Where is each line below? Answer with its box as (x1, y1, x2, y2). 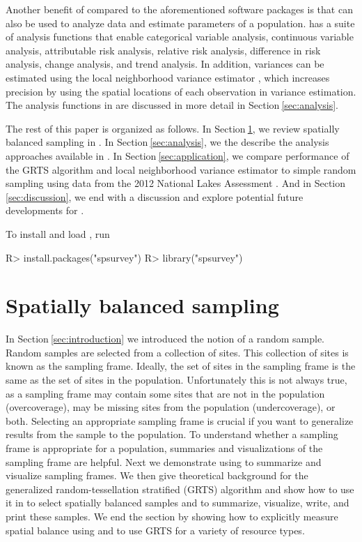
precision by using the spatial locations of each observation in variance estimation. (6, 84, 356, 98)
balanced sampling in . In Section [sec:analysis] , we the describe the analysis (6, 135, 329, 149)
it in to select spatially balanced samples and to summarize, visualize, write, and (6, 495, 349, 510)
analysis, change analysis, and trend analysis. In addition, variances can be (6, 57, 324, 71)
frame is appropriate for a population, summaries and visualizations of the (6, 440, 323, 455)
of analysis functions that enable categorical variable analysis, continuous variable (6, 29, 354, 44)
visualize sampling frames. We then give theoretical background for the (6, 468, 308, 483)
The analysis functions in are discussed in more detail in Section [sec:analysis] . (6, 98, 338, 112)
